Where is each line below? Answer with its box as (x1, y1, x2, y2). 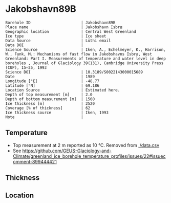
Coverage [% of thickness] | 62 (5, 105, 91, 110)
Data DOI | (5, 42, 83, 48)
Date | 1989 (5, 74, 95, 79)
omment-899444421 (12, 158, 57, 164)
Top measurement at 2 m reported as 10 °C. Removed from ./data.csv (12, 142, 160, 148)
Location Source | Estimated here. (5, 87, 120, 93)
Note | (5, 114, 83, 120)
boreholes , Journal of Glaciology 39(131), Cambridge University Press (5, 60, 164, 66)
